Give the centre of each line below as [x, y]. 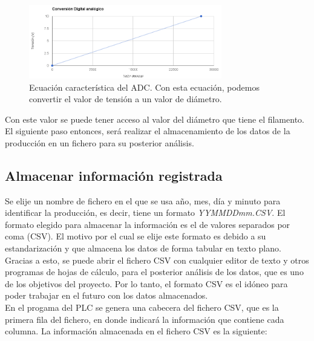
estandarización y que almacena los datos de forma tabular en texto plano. [143, 248]
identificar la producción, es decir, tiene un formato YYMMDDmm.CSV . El [145, 213]
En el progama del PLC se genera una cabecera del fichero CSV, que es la [142, 307]
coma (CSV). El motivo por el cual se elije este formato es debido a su [136, 236]
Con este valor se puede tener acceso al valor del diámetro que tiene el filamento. [155, 119]
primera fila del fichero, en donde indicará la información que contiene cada [145, 319]
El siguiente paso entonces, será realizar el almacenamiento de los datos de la [148, 131]
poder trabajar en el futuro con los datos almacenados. [106, 295]
